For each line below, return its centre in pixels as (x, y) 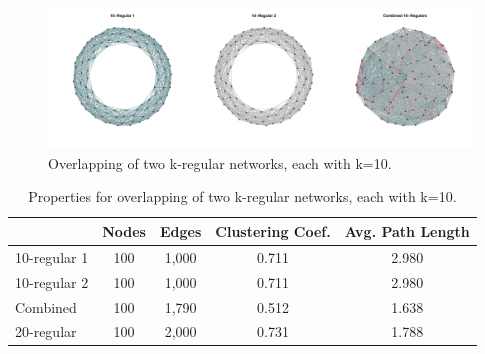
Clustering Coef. (273, 230)
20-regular (46, 331)
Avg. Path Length (407, 230)
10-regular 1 (52, 256)
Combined (46, 306)
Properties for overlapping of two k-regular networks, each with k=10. (242, 196)
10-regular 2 (52, 281)
